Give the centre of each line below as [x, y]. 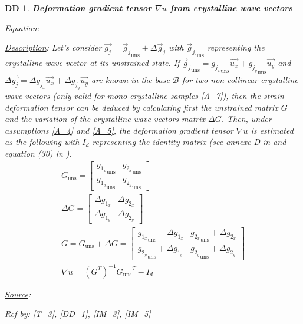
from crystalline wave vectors [231, 8]
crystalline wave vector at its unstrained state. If [92, 62]
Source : [18, 294]
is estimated [272, 130]
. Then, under [246, 119]
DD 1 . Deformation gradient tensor [78, 8]
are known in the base [130, 80]
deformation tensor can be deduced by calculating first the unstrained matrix [141, 107]
